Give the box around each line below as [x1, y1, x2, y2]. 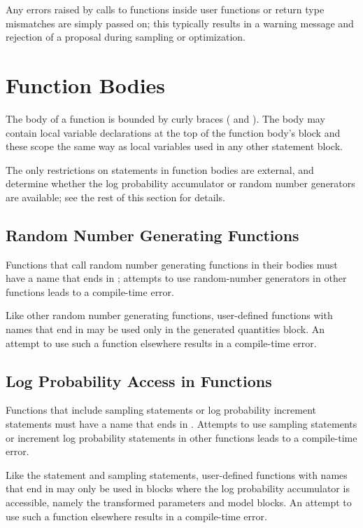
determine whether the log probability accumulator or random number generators [6, 176, 355, 191]
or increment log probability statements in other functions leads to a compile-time [6, 430, 357, 445]
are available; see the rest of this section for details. [6, 189, 225, 204]
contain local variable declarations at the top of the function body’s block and [6, 125, 341, 140]
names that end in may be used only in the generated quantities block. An [6, 322, 325, 337]
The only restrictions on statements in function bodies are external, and [6, 162, 314, 177]
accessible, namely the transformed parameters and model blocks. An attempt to [6, 495, 352, 509]
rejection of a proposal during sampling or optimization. [6, 29, 245, 44]
